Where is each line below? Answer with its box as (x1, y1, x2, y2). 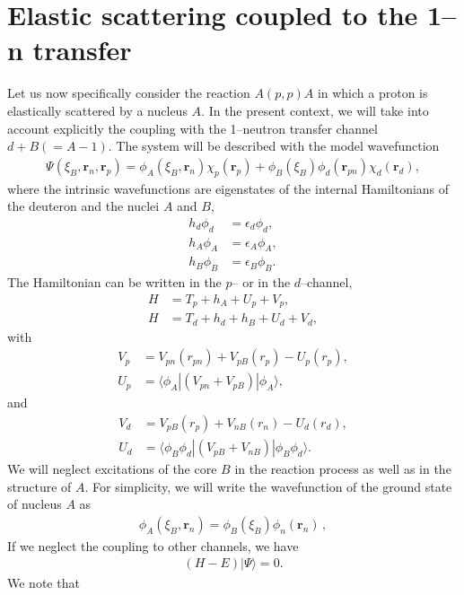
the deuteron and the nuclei (7, 197, 160, 215)
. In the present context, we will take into (201, 101, 429, 119)
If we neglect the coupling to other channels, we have (7, 536, 299, 555)
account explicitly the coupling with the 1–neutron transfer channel (7, 118, 378, 137)
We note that (7, 573, 80, 591)
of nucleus (7, 494, 62, 513)
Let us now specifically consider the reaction (7, 83, 250, 102)
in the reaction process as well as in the (234, 459, 451, 478)
